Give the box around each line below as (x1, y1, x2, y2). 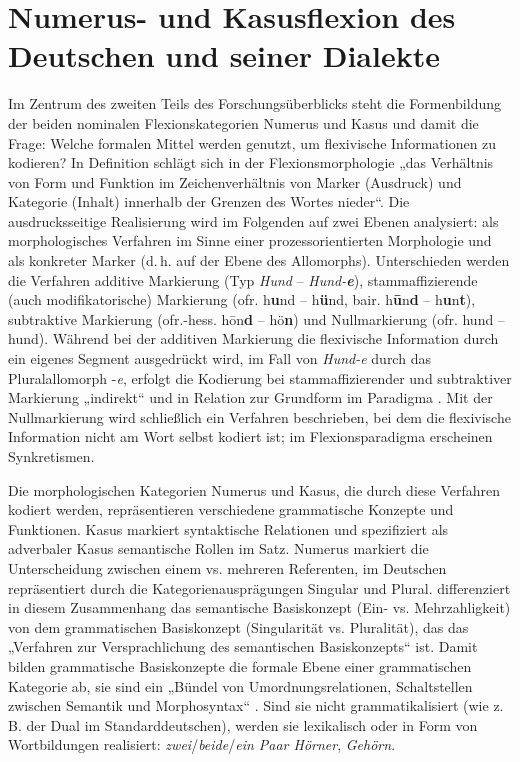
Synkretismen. (8, 446, 95, 466)
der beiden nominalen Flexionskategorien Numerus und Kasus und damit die (8, 112, 479, 133)
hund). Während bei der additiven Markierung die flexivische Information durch (8, 328, 499, 349)
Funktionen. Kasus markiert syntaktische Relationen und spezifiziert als (8, 518, 449, 539)
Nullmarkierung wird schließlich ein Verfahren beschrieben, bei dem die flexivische (8, 406, 511, 427)
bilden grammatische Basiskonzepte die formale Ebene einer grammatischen (8, 655, 472, 676)
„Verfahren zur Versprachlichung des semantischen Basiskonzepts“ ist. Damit (8, 636, 478, 657)
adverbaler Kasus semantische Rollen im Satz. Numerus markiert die (8, 538, 429, 559)
